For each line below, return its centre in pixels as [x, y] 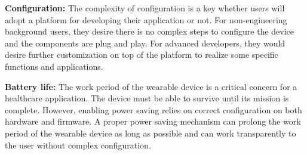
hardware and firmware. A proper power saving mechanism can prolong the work [153, 121]
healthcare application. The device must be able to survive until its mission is [147, 98]
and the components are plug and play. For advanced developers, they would [145, 43]
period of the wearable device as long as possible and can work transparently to [151, 133]
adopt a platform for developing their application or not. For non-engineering [146, 19]
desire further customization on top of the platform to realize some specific [142, 55]
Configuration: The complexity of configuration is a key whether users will [145, 8]
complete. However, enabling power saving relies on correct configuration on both [153, 109]
